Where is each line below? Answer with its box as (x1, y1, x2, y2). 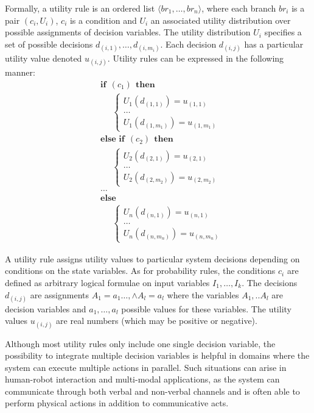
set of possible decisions (5, 37, 93, 50)
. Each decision (160, 37, 217, 50)
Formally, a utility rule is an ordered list (5, 2, 155, 14)
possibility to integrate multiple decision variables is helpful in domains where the (5, 349, 310, 362)
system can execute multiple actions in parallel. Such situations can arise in (5, 361, 287, 373)
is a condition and (69, 13, 137, 26)
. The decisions (242, 276, 298, 289)
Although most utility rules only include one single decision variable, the (5, 337, 276, 350)
